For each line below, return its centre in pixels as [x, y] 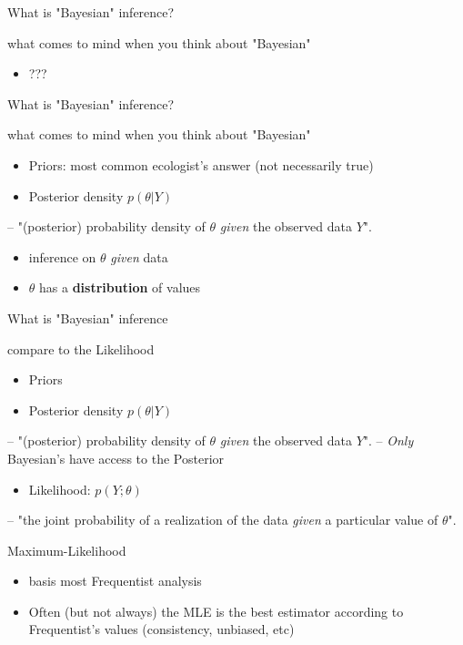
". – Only [388, 440]
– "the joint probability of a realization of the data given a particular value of [223, 520]
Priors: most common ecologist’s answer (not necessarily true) [201, 164]
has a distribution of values [120, 287]
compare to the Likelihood [81, 348]
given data [139, 256]
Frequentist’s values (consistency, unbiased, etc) [161, 629]
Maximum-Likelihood [67, 550]
